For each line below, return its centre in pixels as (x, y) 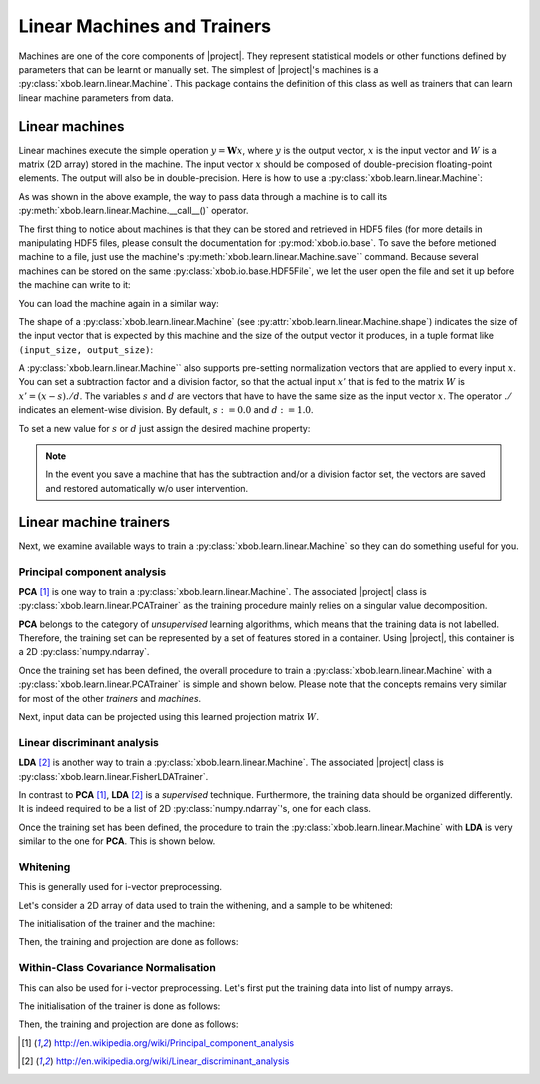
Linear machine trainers (94, 521)
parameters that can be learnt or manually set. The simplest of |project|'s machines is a (198, 69)
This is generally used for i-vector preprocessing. (120, 887)
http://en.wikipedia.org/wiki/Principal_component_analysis (174, 1042)
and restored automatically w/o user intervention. (147, 488)
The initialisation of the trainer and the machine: (116, 924)
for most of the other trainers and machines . (110, 698)
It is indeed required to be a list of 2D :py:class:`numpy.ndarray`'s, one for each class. (195, 809)
